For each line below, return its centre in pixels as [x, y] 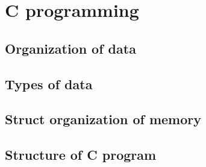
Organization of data [70, 48]
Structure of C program [81, 155]
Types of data [49, 83]
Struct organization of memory [103, 119]
